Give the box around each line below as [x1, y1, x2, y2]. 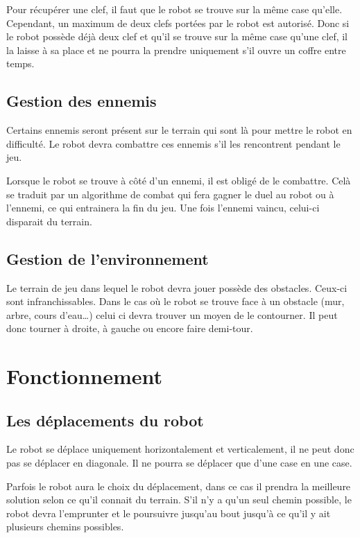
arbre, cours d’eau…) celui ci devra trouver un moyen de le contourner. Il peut [6, 307, 338, 322]
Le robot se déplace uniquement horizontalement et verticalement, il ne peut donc [6, 442, 354, 456]
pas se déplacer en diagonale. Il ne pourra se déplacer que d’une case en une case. [6, 455, 352, 470]
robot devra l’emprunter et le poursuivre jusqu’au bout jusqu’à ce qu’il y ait [6, 505, 331, 520]
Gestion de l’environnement [6, 248, 209, 269]
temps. [6, 56, 35, 71]
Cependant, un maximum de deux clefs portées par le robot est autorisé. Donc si [6, 15, 350, 30]
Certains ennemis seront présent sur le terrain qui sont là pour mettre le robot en [6, 123, 352, 137]
